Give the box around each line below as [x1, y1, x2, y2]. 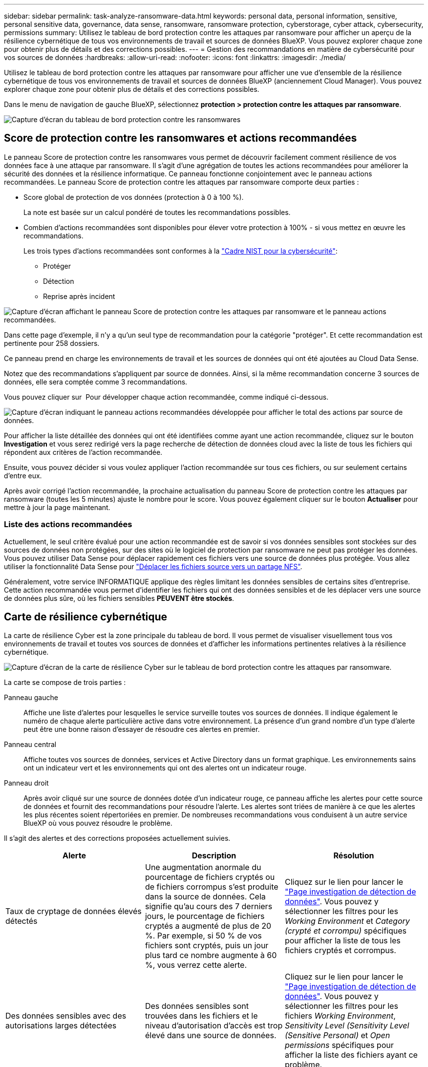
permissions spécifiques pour [284, 1040, 394, 1050]
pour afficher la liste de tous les [284, 936, 401, 946]
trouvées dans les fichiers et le [145, 1011, 258, 1021]
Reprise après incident [43, 292, 115, 300]
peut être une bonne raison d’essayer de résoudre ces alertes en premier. [23, 725, 260, 734]
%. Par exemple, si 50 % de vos [145, 931, 262, 941]
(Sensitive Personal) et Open [284, 1030, 390, 1041]
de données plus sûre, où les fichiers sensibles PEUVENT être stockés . [4, 594, 235, 602]
